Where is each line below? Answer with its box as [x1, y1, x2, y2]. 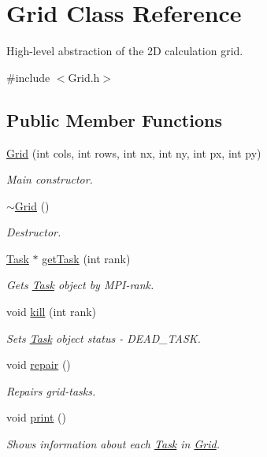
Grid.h [68, 69, 100, 85]
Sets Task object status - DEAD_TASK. [6, 329, 201, 346]
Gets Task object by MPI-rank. [6, 277, 154, 293]
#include [6, 69, 50, 85]
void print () [6, 409, 66, 425]
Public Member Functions [6, 107, 222, 132]
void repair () [6, 356, 71, 373]
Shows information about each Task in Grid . [6, 436, 221, 452]
